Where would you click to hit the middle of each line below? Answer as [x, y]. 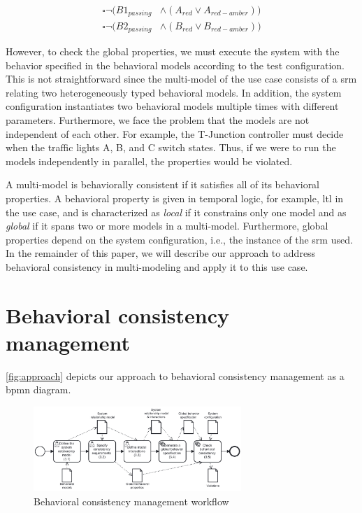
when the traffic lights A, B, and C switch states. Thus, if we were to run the [171, 147]
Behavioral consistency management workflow [131, 501]
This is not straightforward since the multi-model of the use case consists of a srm [181, 79]
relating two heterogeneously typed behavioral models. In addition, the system [174, 92]
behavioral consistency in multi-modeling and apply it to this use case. [157, 266]
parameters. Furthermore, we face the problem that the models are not [158, 119]
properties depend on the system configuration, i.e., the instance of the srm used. [179, 239]
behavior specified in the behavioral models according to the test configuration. [175, 65]
